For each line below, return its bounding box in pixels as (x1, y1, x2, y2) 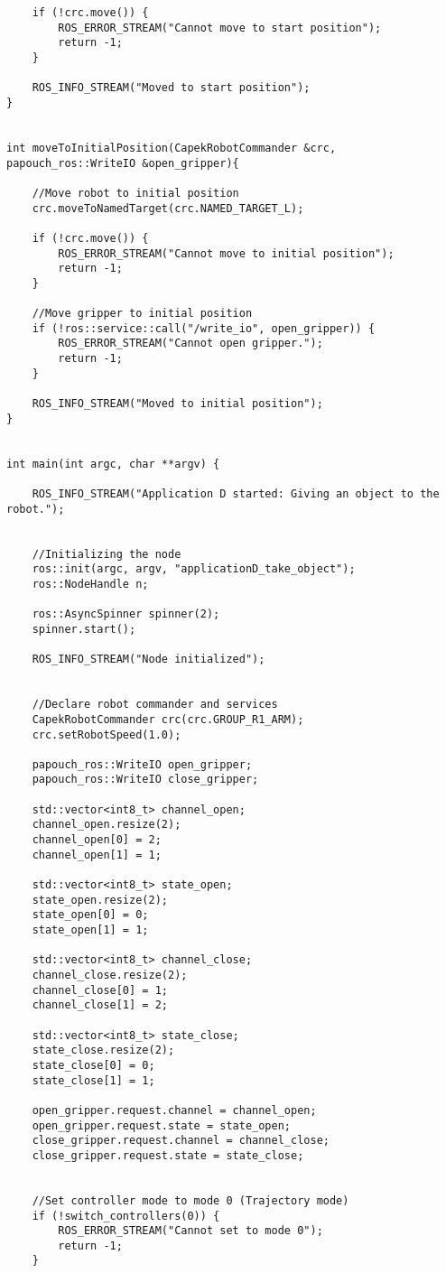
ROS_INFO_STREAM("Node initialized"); (32, 653, 265, 666)
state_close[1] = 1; (32, 1073, 155, 1087)
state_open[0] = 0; (32, 908, 149, 922)
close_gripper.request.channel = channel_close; (32, 1134, 330, 1148)
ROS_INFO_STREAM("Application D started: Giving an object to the (32, 488, 440, 500)
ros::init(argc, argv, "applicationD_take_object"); (32, 562, 356, 576)
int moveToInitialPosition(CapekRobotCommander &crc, (6, 141, 337, 154)
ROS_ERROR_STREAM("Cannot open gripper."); (58, 337, 323, 350)
